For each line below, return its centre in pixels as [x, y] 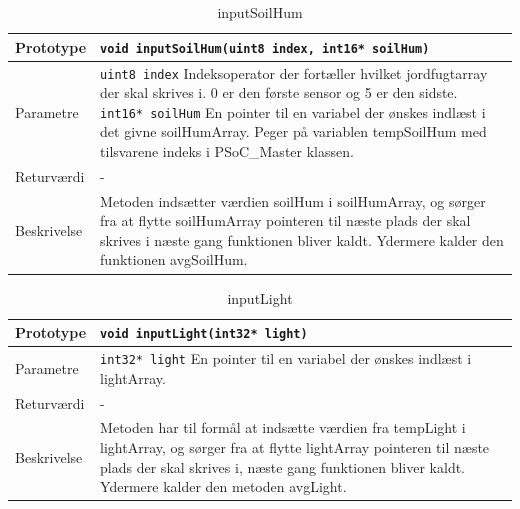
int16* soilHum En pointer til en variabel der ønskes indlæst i [293, 111]
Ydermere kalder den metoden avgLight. [223, 486]
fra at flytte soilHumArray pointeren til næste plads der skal [285, 220]
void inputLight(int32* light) [204, 334]
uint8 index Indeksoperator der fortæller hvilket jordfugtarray [294, 72]
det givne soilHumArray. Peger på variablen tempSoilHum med [293, 131]
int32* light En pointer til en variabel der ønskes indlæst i [286, 358]
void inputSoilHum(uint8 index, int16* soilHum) [265, 48]
